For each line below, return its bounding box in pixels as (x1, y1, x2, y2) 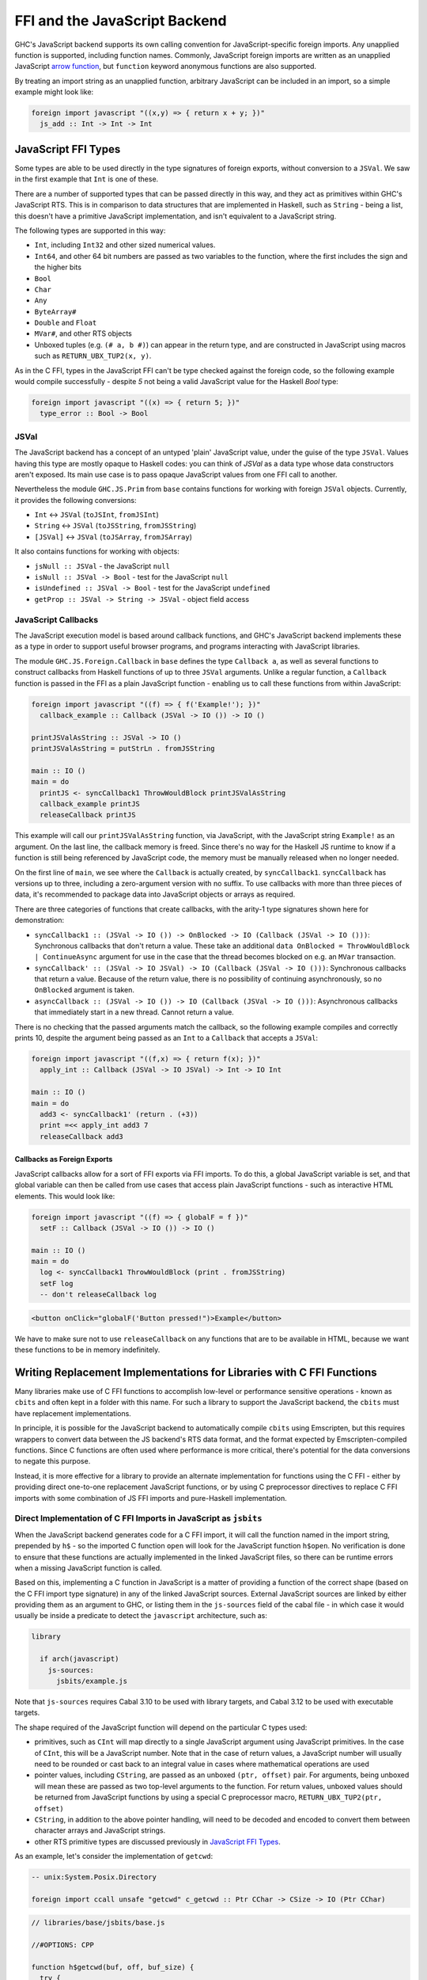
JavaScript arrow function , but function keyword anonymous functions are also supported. (14, 62, 316, 71)
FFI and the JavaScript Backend (14, 12, 227, 29)
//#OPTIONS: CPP (31, 1940, 95, 1950)
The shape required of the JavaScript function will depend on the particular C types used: (14, 1723, 308, 1732)
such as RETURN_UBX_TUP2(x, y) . (34, 351, 152, 360)
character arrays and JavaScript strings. (34, 1826, 166, 1835)
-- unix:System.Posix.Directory (31, 1873, 157, 1882)
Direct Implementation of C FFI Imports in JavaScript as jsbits (14, 1513, 263, 1524)
